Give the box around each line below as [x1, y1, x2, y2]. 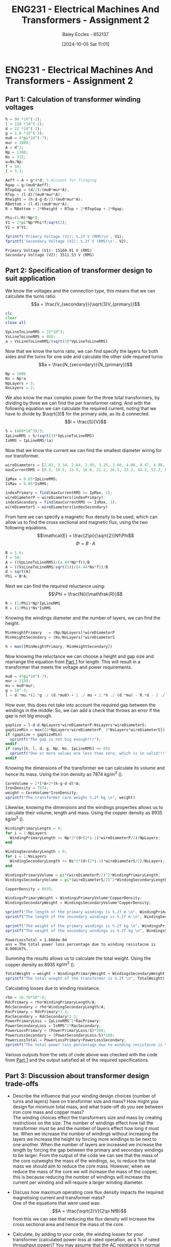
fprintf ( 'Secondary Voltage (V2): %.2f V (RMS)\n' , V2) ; [5, 239, 129, 244]
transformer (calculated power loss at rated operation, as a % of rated [12, 1237, 160, 1243]
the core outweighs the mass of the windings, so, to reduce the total [12, 1158, 156, 1164]
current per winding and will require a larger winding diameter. [12, 1179, 144, 1185]
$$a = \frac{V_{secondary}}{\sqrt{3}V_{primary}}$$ [31, 301, 140, 307]
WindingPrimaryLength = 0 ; [5, 825, 63, 831]
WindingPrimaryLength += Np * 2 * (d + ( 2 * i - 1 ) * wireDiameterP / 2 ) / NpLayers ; [10, 835, 161, 840]
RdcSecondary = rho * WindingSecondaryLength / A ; [5, 1004, 106, 1010]
